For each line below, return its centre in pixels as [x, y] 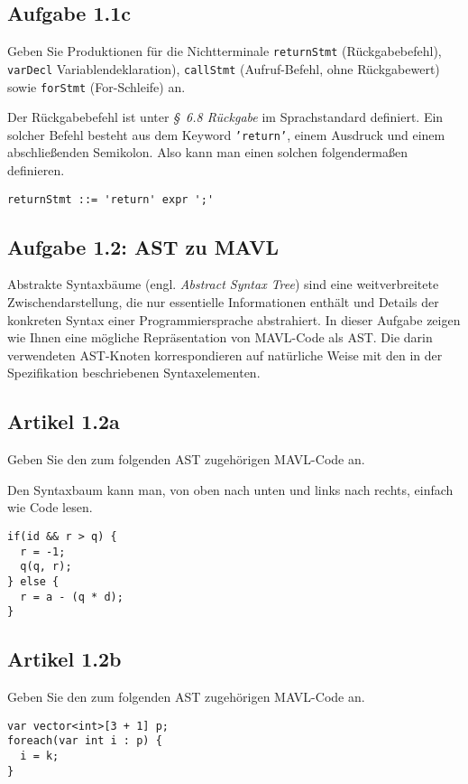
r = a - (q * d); [72, 597]
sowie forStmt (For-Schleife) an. [96, 86]
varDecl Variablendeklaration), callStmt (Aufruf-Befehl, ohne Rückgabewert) [224, 68]
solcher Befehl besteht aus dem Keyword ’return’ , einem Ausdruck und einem [226, 134]
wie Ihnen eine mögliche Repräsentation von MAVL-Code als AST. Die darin [220, 337]
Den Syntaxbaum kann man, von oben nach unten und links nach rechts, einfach [230, 489]
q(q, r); [46, 567]
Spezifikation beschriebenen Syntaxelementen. [134, 373]
